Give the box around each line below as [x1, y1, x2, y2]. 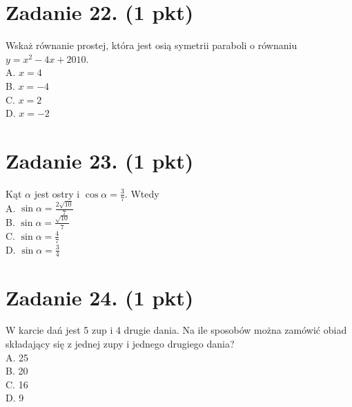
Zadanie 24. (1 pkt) [6, 283, 194, 311]
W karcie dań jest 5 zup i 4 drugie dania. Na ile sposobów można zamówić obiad [6, 323, 347, 337]
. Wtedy [124, 186, 159, 200]
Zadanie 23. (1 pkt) [6, 146, 194, 174]
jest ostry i [34, 186, 80, 200]
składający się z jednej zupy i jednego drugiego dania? [6, 337, 235, 351]
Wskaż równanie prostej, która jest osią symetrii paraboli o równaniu [6, 38, 297, 53]
